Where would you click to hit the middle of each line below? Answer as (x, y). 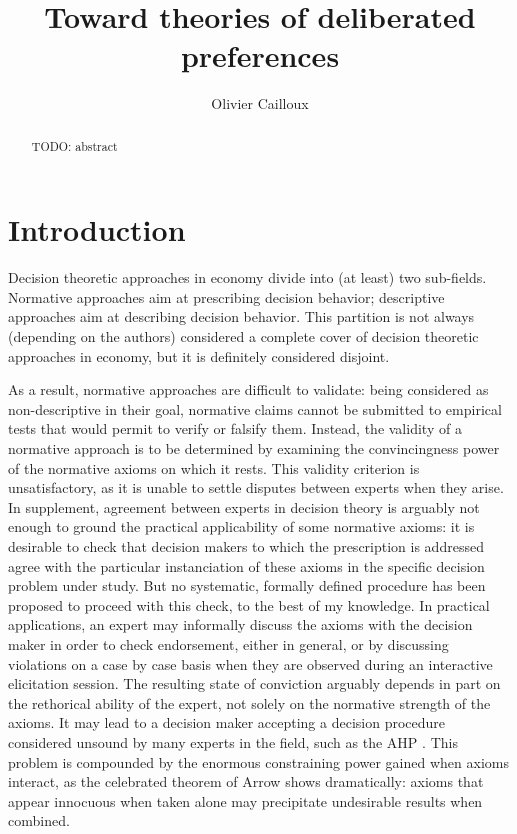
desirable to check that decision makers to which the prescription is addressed (246, 546)
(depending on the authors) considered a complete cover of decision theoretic (243, 336)
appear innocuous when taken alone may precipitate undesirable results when (245, 800)
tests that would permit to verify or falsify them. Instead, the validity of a (235, 428)
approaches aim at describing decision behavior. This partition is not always (241, 316)
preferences (260, 55)
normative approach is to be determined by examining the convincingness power (254, 448)
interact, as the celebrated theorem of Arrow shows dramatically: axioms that (246, 781)
